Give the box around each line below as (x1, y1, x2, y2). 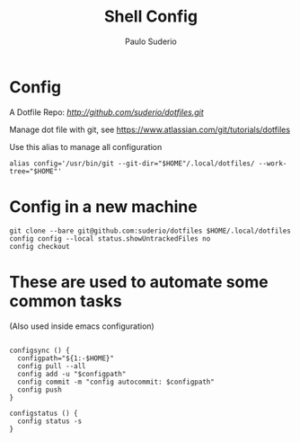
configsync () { (9, 346, 70, 355)
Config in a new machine (9, 196, 198, 217)
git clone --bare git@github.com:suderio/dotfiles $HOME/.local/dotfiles (9, 226, 292, 235)
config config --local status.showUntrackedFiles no (9, 234, 211, 243)
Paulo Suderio (125, 36, 177, 47)
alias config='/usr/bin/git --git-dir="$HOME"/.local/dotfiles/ (9, 159, 255, 168)
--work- (258, 159, 287, 168)
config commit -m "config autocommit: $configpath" (17, 377, 216, 386)
